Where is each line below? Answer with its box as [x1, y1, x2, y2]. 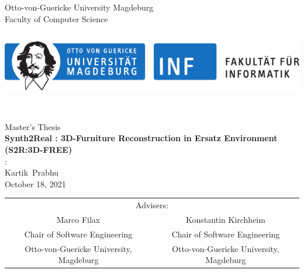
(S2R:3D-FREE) [5, 143, 72, 155]
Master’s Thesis [5, 120, 61, 132]
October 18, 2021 [5, 177, 66, 190]
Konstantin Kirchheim [186, 213, 265, 225]
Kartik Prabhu [5, 166, 59, 178]
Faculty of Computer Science [5, 12, 108, 24]
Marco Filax [56, 213, 101, 225]
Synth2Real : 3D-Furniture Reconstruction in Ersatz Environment [5, 132, 278, 144]
